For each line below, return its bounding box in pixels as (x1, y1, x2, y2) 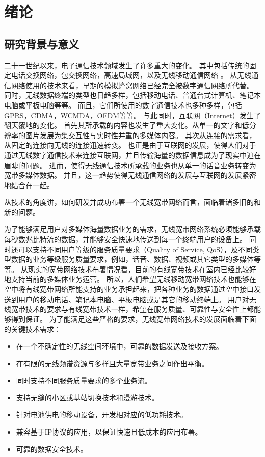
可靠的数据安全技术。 (16, 443, 88, 454)
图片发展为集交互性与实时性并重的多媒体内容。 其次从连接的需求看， (25, 129, 256, 140)
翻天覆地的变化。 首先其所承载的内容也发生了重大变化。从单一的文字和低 (4, 120, 249, 130)
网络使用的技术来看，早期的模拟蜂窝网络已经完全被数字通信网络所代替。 (11, 79, 254, 90)
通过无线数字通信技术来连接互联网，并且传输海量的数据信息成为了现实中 (4, 149, 247, 160)
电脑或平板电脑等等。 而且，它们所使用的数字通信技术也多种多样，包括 (4, 99, 242, 110)
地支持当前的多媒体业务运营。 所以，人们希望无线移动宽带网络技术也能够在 (4, 274, 256, 284)
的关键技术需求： (4, 324, 61, 334)
